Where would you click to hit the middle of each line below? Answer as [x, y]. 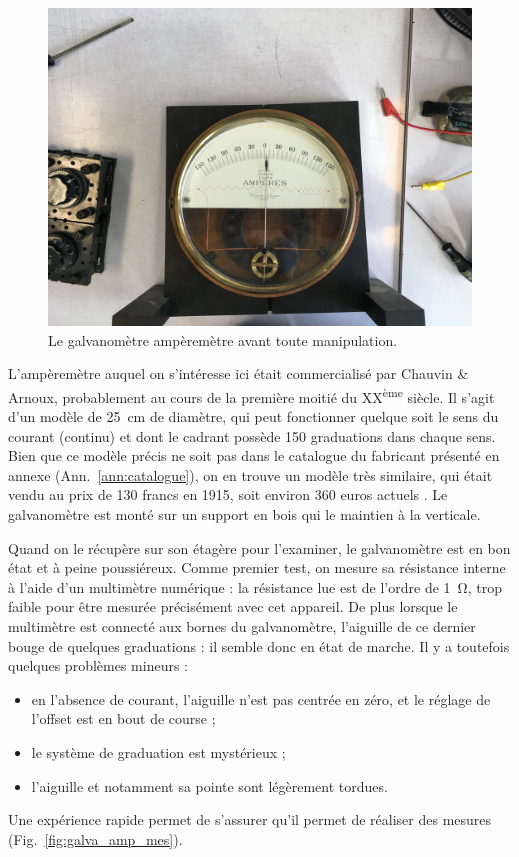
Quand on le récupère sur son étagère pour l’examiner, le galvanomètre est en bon [259, 547]
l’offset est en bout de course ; [123, 718]
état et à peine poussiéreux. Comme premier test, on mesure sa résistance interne [257, 567]
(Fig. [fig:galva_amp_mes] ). [95, 838]
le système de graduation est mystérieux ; [158, 751]
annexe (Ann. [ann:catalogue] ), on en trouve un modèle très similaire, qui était [250, 474]
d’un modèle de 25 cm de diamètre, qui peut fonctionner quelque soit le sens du [253, 416]
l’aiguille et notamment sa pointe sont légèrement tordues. [209, 785]
